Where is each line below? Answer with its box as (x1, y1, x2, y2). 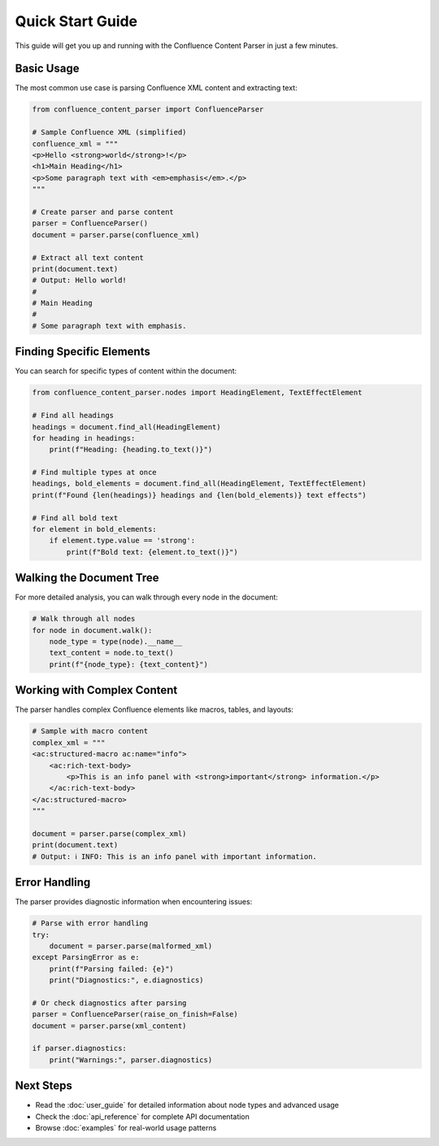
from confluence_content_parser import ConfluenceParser (32, 105, 264, 114)
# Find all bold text (32, 513, 119, 522)
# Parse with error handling (32, 919, 149, 928)
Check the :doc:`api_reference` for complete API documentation (35, 1111, 250, 1122)
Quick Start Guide (15, 12, 138, 30)
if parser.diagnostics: (32, 1044, 128, 1053)
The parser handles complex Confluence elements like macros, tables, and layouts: (15, 704, 294, 715)
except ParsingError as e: (32, 952, 140, 962)
